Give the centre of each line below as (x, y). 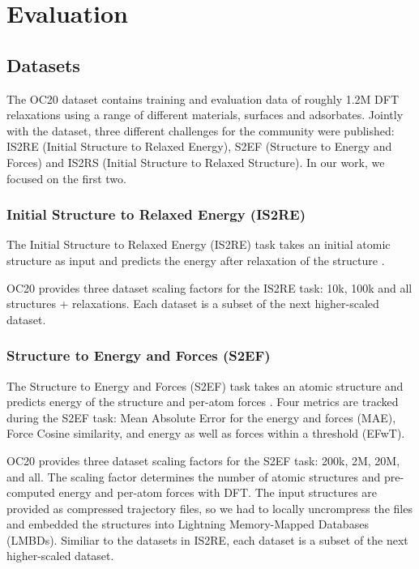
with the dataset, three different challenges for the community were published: (201, 130)
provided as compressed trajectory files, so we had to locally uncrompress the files (209, 508)
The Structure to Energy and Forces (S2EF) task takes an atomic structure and (205, 385)
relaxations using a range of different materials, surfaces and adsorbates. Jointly (205, 115)
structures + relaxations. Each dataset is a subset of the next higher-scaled (193, 304)
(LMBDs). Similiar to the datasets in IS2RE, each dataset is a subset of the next (207, 539)
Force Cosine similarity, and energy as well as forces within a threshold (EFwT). (206, 433)
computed (31, 492)
